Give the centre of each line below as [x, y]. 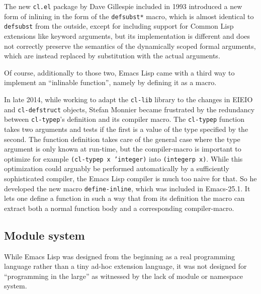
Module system [45, 235]
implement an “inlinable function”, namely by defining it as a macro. [110, 82]
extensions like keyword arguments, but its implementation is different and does [127, 35]
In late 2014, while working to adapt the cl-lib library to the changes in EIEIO [128, 99]
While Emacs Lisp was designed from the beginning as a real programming [120, 256]
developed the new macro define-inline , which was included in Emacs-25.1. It [127, 188]
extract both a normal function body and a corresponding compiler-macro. [119, 208]
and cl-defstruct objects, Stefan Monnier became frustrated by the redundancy [129, 109]
